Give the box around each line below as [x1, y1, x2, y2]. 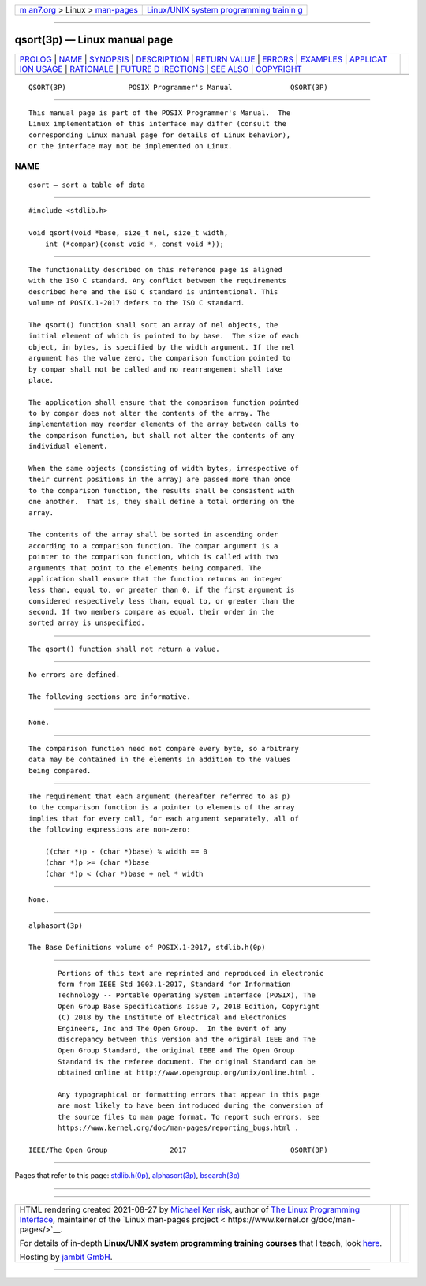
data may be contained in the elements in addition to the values [28, 755, 291, 764]
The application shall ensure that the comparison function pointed [28, 398, 299, 406]
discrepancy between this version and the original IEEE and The [58, 1035, 316, 1045]
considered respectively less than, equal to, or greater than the [28, 596, 295, 605]
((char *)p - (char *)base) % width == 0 [44, 847, 208, 856]
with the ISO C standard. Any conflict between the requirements [28, 276, 287, 286]
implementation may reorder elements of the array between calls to [28, 420, 299, 429]
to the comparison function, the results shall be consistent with [28, 486, 295, 495]
